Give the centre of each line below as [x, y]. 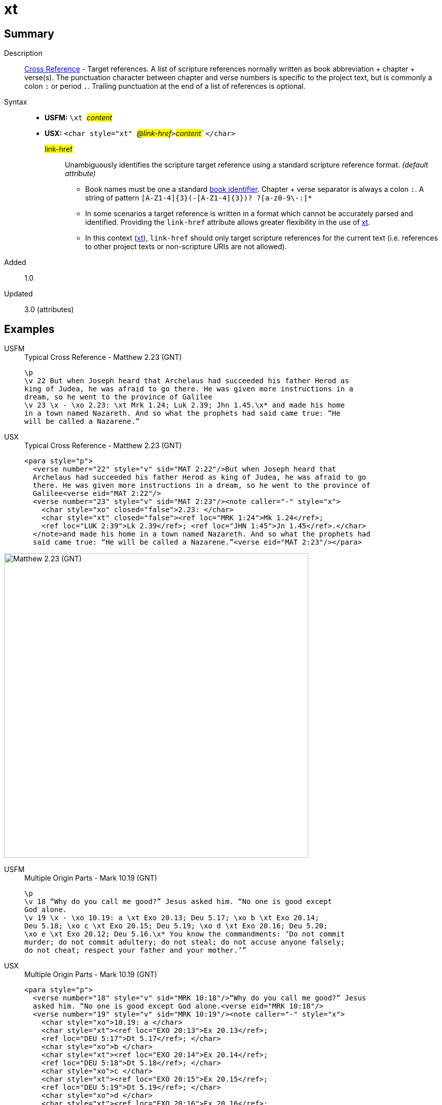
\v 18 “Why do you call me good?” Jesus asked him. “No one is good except [178, 902]
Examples [29, 329]
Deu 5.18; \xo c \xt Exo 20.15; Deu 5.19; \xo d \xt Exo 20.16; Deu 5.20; [176, 926]
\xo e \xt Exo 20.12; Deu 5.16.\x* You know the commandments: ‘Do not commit [185, 934]
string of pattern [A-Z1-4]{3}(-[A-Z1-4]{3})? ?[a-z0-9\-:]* [199, 198]
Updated [19, 294]
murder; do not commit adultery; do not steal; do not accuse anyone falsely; [185, 942]
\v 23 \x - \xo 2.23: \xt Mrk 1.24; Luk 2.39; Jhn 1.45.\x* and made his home [185, 405]
